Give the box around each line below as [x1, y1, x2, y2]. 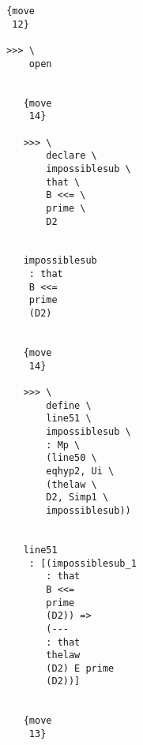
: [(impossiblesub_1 [28, 557, 137, 569]
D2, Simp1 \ [46, 492, 109, 504]
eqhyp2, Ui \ [46, 465, 115, 477]
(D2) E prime [46, 662, 115, 674]
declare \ [46, 150, 97, 162]
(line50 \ [46, 452, 97, 464]
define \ [46, 399, 92, 411]
